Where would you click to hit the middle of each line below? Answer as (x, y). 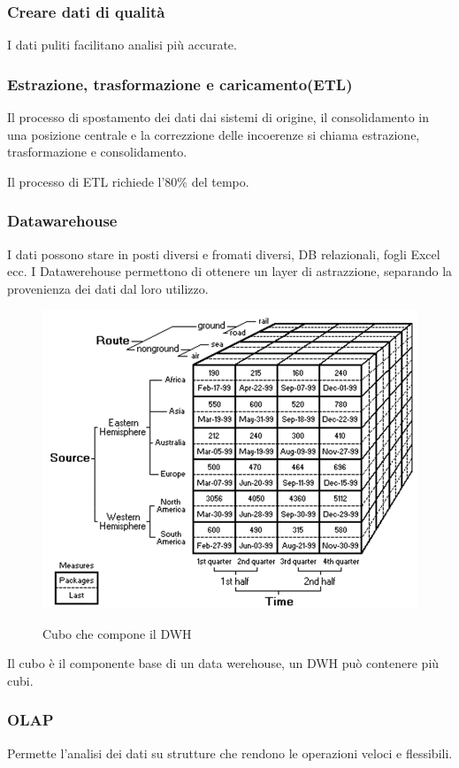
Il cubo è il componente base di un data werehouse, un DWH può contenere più (223, 663)
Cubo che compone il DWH (117, 633)
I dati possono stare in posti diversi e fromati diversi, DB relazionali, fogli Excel (224, 253)
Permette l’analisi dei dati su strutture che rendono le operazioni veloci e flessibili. (230, 753)
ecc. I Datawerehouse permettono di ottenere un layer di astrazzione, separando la (230, 271)
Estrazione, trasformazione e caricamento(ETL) (180, 84)
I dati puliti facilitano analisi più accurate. (122, 45)
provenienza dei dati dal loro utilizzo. (108, 288)
